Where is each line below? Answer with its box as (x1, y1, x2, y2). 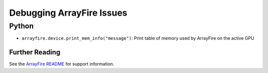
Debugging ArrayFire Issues (9, 7, 128, 18)
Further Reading (9, 48, 61, 56)
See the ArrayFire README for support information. (9, 61, 114, 67)
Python (9, 22, 34, 30)
